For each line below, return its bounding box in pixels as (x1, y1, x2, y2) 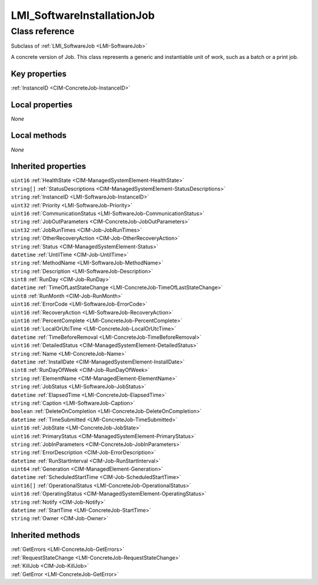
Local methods (11, 130, 67, 141)
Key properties (11, 68, 67, 79)
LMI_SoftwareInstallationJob (11, 9, 155, 22)
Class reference (11, 26, 75, 37)
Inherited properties (11, 161, 87, 171)
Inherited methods (11, 530, 81, 540)
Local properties (11, 100, 73, 110)
